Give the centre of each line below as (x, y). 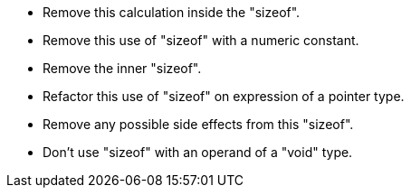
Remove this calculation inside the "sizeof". (172, 12)
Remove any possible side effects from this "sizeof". (198, 124)
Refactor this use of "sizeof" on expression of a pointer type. (224, 96)
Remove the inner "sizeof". (122, 68)
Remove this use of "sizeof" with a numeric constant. (201, 40)
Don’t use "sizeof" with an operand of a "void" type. (198, 152)
